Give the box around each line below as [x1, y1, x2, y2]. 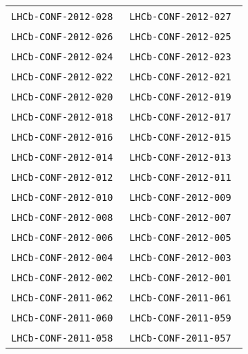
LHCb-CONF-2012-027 [129, 11, 231, 22]
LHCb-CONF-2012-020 [11, 91, 113, 103]
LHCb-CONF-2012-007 [129, 212, 231, 223]
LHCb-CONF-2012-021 [129, 71, 231, 82]
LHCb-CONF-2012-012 [11, 172, 113, 183]
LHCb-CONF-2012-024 [11, 51, 113, 62]
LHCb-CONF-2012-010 [11, 192, 113, 203]
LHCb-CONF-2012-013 [129, 152, 231, 163]
